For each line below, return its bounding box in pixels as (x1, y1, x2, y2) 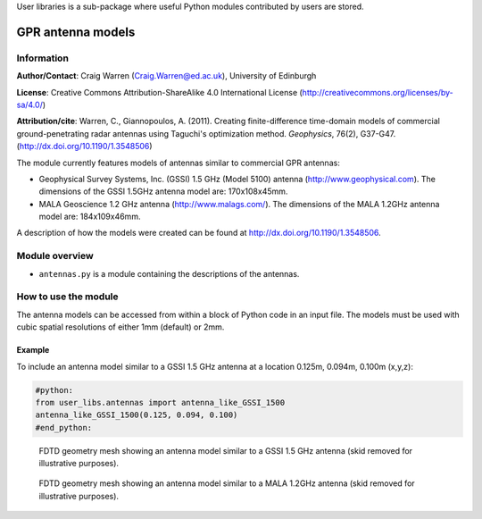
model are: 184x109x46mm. (38, 211, 141, 222)
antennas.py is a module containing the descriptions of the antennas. (38, 268, 300, 279)
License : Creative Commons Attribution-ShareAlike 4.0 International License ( (16, 87, 303, 97)
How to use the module (16, 290, 119, 303)
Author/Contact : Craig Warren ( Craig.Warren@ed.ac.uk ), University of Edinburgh (16, 71, 317, 81)
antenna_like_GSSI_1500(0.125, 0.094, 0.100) (35, 410, 238, 420)
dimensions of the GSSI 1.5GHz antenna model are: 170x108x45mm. (38, 186, 288, 197)
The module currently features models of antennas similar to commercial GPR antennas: (16, 157, 341, 168)
